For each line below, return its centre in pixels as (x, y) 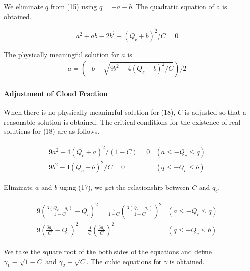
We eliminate (24, 6)
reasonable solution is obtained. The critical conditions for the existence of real (122, 121)
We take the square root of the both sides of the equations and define (108, 251)
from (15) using (74, 6)
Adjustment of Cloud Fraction (56, 93)
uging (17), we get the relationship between (125, 187)
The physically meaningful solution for (62, 54)
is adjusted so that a (215, 112)
